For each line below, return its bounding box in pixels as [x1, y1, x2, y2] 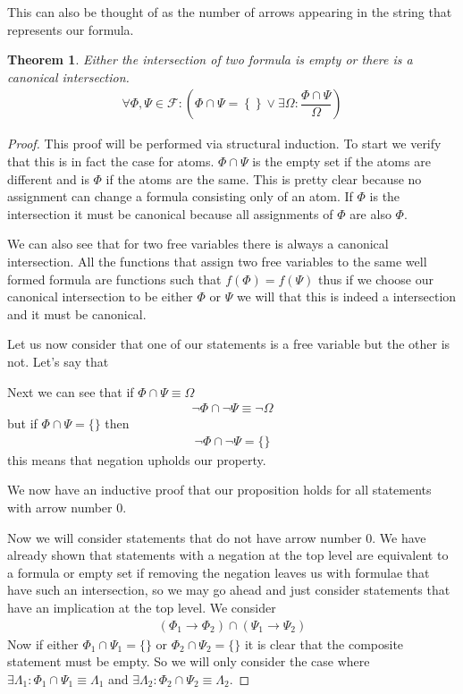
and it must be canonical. [7, 304, 147, 323]
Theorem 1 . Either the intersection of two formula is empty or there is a [7, 50, 413, 69]
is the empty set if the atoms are [252, 152, 431, 170]
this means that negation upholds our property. [7, 450, 266, 469]
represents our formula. [7, 20, 134, 38]
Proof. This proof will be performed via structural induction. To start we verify [7, 134, 442, 153]
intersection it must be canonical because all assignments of [7, 204, 333, 223]
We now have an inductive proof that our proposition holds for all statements [7, 480, 432, 499]
